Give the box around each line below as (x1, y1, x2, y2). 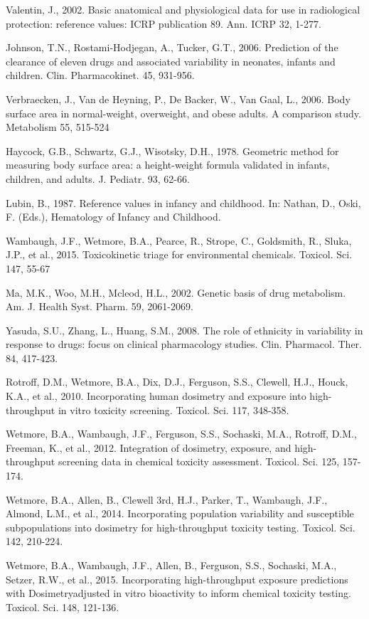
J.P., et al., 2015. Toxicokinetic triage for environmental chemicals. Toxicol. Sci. (6, 247, 353, 262)
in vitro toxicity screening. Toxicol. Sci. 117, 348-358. (58, 402, 289, 417)
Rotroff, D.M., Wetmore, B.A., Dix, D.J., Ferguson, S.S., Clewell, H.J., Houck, (6, 374, 348, 389)
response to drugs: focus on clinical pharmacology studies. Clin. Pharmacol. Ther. (6, 337, 362, 351)
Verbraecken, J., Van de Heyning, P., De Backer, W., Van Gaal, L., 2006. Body (6, 91, 351, 106)
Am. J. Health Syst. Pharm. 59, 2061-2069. (6, 299, 193, 314)
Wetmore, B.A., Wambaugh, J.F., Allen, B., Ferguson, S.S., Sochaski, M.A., (6, 558, 337, 572)
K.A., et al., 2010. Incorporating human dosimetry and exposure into (6, 388, 306, 403)
